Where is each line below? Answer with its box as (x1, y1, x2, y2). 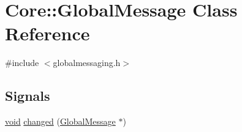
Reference (5, 21, 90, 46)
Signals (5, 86, 50, 105)
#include (5, 56, 39, 69)
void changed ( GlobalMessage (5, 115, 116, 128)
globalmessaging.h (53, 56, 121, 69)
